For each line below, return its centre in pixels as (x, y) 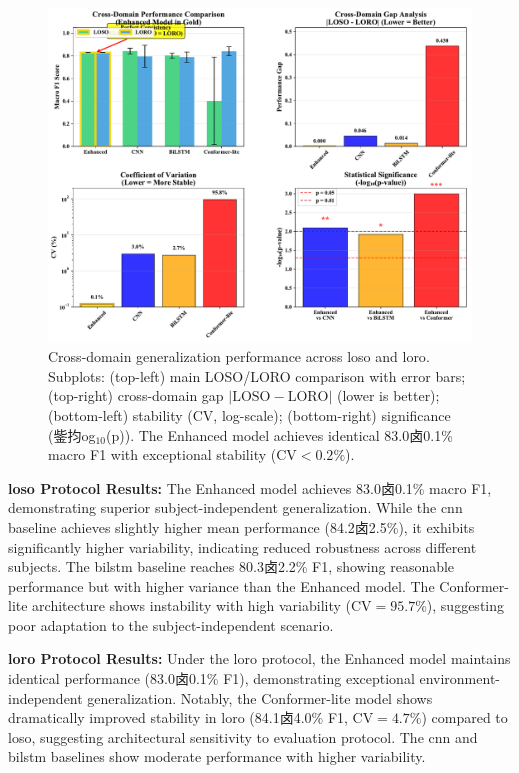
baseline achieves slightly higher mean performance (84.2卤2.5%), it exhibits (241, 526)
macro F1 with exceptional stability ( (162, 454)
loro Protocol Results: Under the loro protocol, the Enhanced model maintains (259, 658)
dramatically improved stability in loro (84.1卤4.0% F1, (178, 717)
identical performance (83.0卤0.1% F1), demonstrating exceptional (211, 678)
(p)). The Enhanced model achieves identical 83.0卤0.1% (279, 434)
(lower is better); (388, 395)
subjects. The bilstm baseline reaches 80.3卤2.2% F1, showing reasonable (231, 566)
